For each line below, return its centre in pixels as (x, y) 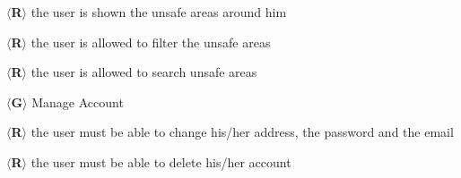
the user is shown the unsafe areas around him (159, 12)
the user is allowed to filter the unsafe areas (151, 42)
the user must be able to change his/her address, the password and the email (242, 132)
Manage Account (78, 102)
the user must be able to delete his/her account (161, 161)
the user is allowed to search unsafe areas (144, 72)
